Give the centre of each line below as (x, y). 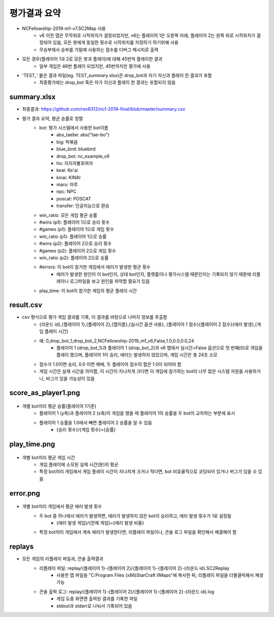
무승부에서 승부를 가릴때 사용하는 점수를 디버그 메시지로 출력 (99, 49)
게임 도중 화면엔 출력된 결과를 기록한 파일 (97, 599)
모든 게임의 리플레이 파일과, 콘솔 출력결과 (63, 559)
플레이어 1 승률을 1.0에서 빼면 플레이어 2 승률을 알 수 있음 (96, 422)
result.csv (26, 305)
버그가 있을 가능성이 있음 (70, 379)
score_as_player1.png (45, 393)
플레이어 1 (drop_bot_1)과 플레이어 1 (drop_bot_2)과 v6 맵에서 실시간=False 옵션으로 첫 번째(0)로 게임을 (160, 348)
